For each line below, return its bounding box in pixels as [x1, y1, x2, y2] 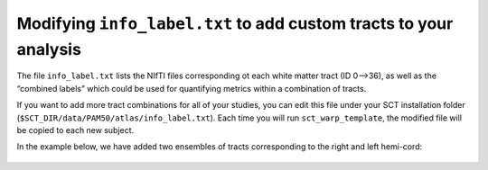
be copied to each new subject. [16, 124, 135, 135]
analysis [16, 39, 81, 59]
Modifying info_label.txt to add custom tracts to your [16, 13, 454, 33]
